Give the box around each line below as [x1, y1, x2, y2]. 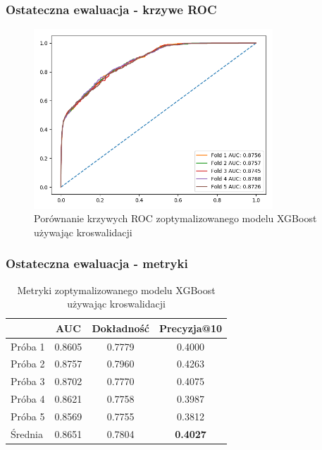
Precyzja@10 [159, 320, 223, 335]
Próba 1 [11, 339, 45, 353]
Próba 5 [11, 409, 45, 424]
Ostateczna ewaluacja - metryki [6, 255, 188, 272]
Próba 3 [11, 374, 45, 389]
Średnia [11, 426, 43, 441]
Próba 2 [11, 356, 45, 371]
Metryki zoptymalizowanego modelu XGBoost [17, 282, 216, 297]
